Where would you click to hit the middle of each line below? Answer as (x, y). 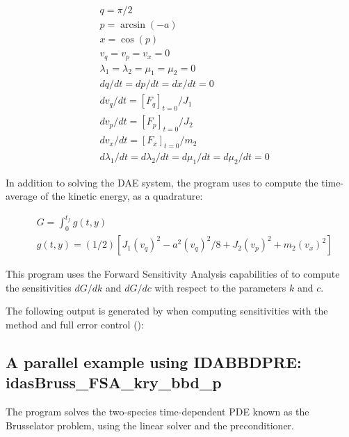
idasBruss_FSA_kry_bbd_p (114, 382)
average (22, 196)
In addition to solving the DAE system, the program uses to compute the (162, 182)
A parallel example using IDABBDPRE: (154, 362)
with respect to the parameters (220, 287)
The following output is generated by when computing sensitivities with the (167, 311)
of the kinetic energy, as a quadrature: (122, 196)
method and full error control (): (75, 325)
